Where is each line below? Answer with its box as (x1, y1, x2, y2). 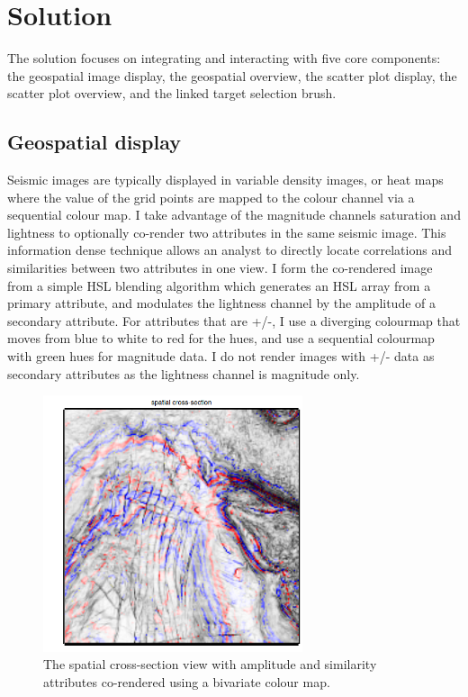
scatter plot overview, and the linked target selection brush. (7, 84, 337, 103)
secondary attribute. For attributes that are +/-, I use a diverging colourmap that (7, 311, 461, 330)
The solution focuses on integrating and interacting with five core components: (7, 49, 441, 68)
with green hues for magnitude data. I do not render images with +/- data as (7, 347, 435, 366)
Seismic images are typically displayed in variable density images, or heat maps (7, 170, 444, 189)
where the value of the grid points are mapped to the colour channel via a (7, 187, 415, 206)
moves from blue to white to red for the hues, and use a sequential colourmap (7, 329, 435, 348)
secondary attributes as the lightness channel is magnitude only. (7, 364, 360, 383)
